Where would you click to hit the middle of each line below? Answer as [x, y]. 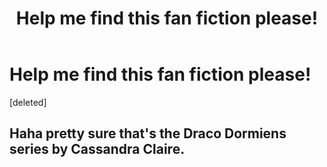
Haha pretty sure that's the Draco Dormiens [148, 133]
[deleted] [28, 102]
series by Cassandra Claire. [97, 149]
